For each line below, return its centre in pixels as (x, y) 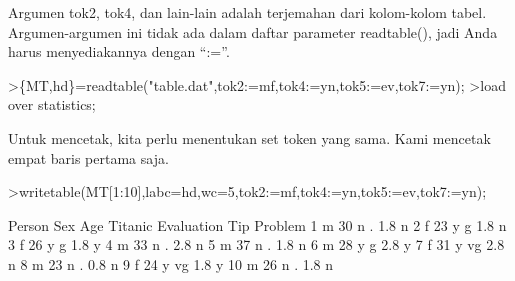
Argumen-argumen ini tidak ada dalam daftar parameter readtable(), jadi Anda (253, 31)
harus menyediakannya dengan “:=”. (119, 51)
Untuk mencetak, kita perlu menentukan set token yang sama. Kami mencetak (249, 137)
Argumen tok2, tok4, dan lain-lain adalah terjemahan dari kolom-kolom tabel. (247, 12)
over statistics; (52, 104)
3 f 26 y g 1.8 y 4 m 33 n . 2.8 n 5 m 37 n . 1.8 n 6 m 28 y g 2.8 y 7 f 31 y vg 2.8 (256, 244)
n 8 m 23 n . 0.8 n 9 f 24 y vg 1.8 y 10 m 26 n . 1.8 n (171, 263)
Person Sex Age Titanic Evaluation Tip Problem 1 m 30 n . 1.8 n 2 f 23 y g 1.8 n (257, 224)
